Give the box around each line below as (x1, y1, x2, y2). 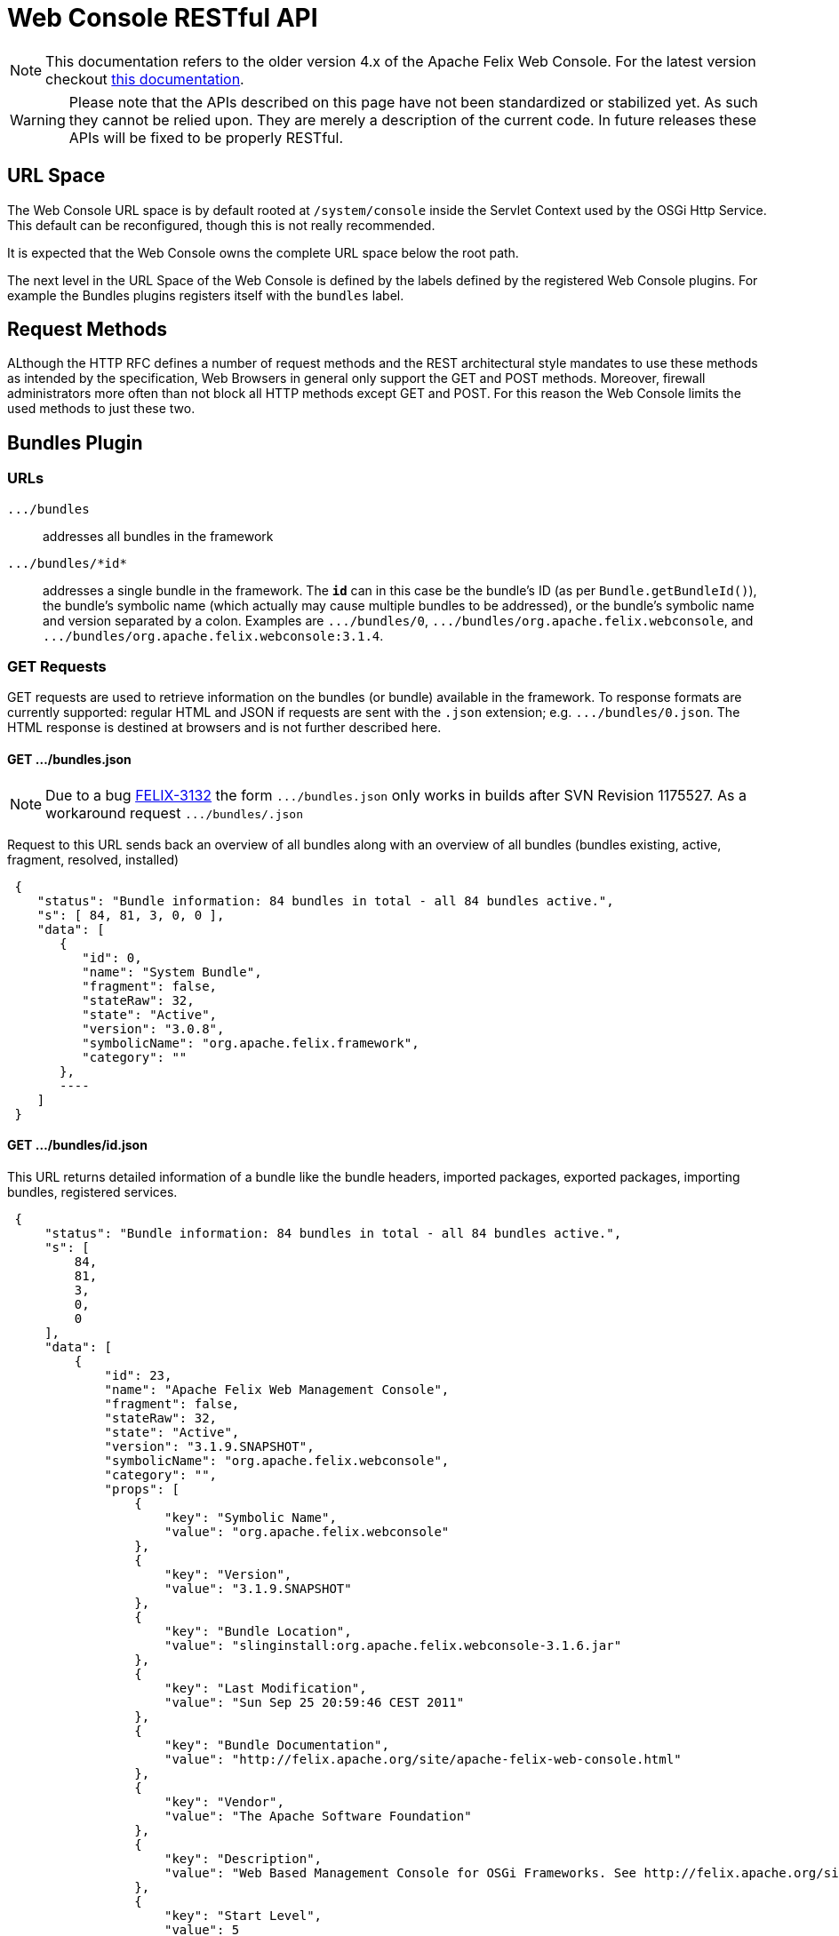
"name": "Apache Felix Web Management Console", (104, 1382, 450, 1397)
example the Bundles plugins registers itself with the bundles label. (7, 287, 404, 303)
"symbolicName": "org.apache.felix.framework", (82, 1035, 419, 1050)
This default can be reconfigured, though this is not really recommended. (7, 217, 435, 233)
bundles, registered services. (7, 1183, 178, 1199)
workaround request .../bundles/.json (45, 803, 303, 822)
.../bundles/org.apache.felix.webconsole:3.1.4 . (43, 627, 384, 643)
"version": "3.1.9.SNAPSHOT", (104, 1438, 315, 1454)
